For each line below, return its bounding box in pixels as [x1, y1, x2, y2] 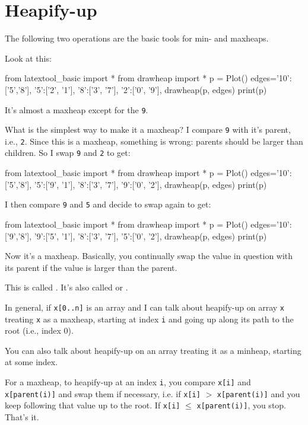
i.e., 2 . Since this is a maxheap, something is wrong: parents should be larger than [5, 135, 303, 147]
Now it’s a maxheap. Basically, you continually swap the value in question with [5, 250, 293, 262]
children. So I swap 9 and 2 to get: [5, 146, 131, 159]
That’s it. [5, 411, 39, 423]
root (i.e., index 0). [5, 324, 74, 337]
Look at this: [5, 52, 52, 64]
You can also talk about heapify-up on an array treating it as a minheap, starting [5, 344, 301, 356]
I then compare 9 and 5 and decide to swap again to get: [5, 198, 211, 210]
